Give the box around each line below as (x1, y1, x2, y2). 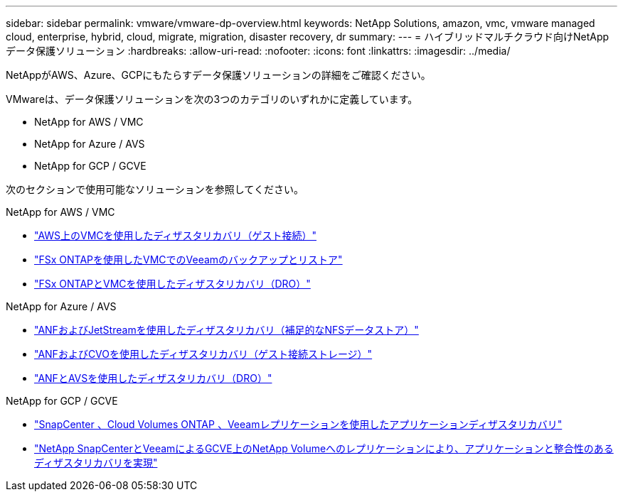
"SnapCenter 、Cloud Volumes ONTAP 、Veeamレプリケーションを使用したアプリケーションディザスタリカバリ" (34, 418, 563, 430)
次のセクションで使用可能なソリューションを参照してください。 (6, 183, 304, 195)
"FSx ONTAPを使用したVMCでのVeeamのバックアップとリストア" (34, 253, 343, 266)
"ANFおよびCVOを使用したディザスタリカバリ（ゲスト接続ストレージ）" (34, 348, 373, 360)
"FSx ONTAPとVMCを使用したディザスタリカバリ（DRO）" (34, 278, 311, 290)
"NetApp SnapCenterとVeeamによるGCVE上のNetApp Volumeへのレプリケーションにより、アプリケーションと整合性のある (34, 442, 614, 454)
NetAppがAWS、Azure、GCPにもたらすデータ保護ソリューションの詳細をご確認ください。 (6, 69, 431, 81)
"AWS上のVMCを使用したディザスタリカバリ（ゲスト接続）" (34, 229, 316, 241)
